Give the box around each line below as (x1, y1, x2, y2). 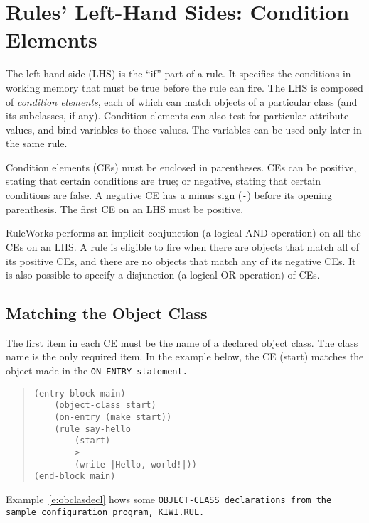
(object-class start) (54, 400, 156, 411)
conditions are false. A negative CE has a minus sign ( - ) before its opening (6, 188, 333, 203)
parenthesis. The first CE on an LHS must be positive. (6, 201, 244, 216)
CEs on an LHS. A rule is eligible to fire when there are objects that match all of (6, 239, 359, 254)
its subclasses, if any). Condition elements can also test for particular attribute (6, 108, 349, 123)
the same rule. (6, 136, 68, 151)
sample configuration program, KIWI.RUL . (6, 507, 205, 517)
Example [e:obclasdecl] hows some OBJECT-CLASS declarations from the (6, 491, 332, 506)
